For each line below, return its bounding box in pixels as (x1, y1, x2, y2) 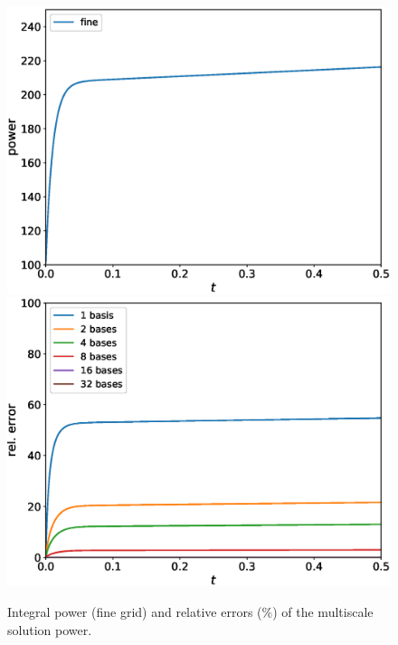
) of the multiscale (272, 602, 374, 621)
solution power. (7, 620, 92, 639)
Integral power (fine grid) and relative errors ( (7, 602, 262, 621)
